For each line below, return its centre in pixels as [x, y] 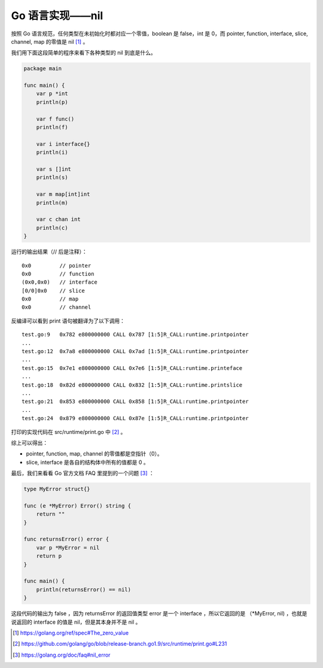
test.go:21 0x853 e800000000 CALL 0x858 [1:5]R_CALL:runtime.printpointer [135, 402]
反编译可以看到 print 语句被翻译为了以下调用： [68, 321]
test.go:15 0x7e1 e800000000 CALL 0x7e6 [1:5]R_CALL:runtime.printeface [132, 368]
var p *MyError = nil [68, 547]
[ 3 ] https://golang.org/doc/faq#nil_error [62, 655]
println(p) [52, 102]
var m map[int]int [63, 194]
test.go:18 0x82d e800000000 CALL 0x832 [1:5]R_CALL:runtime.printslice [132, 385]
